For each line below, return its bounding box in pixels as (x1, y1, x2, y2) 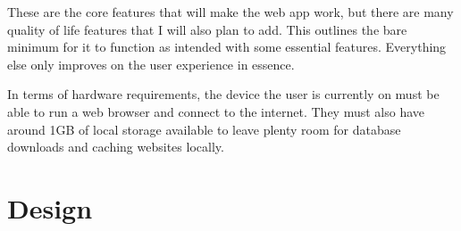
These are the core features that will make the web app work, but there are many (7, 3, 454, 21)
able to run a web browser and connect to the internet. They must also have (7, 102, 425, 120)
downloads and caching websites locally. (7, 137, 224, 156)
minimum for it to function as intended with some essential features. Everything (7, 37, 447, 56)
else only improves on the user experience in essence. (7, 54, 295, 73)
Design (7, 189, 93, 226)
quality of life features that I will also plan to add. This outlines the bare (7, 20, 407, 38)
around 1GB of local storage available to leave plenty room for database (7, 120, 401, 138)
